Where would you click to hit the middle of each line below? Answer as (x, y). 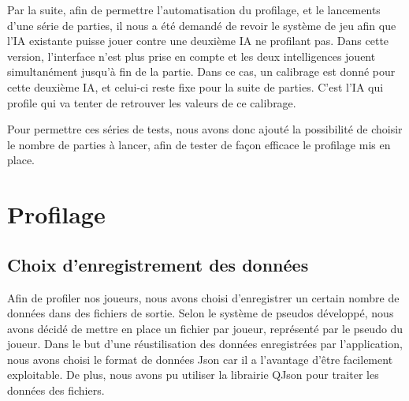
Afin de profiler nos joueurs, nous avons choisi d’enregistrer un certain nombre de (203, 297)
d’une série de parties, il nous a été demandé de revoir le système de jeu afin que (202, 25)
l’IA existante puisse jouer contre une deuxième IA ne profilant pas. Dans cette (198, 41)
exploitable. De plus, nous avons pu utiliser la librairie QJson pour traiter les (193, 375)
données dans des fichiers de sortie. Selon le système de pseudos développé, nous (201, 313)
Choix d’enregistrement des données (158, 264)
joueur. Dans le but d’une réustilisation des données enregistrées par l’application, (205, 344)
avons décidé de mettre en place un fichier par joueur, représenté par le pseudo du (205, 328)
